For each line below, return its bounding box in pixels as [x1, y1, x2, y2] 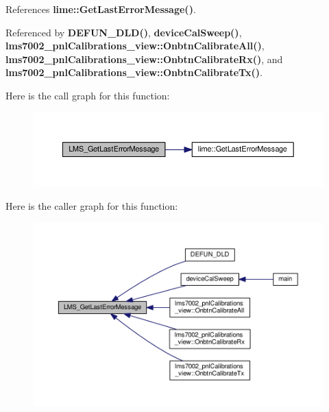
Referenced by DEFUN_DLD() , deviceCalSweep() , [5, 25, 242, 39]
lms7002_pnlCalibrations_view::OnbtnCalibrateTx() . [5, 65, 263, 80]
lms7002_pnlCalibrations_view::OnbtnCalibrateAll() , [5, 38, 265, 53]
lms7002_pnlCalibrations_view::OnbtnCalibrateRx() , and [5, 51, 283, 66]
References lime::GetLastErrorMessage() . [5, 2, 196, 16]
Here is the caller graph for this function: [5, 199, 178, 213]
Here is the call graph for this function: [5, 88, 170, 102]
